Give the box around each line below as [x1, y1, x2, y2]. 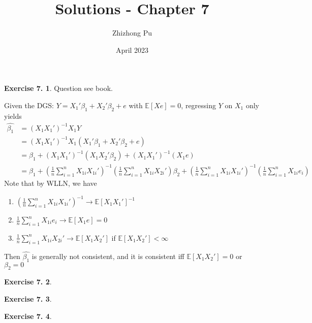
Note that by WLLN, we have [4, 177, 97, 188]
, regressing [181, 100, 216, 110]
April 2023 [115, 44, 149, 55]
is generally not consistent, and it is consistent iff [32, 250, 184, 261]
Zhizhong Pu [112, 27, 152, 38]
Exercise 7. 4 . [4, 310, 52, 321]
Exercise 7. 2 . [4, 276, 52, 287]
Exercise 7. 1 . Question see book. [4, 83, 113, 93]
